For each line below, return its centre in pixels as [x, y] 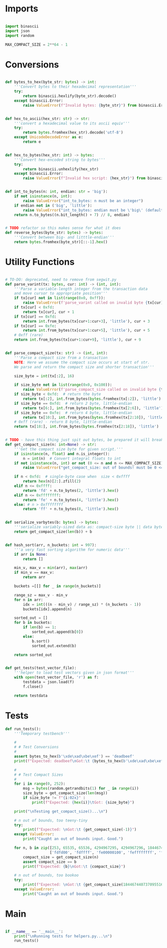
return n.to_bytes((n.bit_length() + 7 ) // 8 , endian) [72, 215]
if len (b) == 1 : [40, 627]
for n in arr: [29, 600]
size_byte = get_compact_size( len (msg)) [65, 793]
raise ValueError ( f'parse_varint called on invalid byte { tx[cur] [93, 303]
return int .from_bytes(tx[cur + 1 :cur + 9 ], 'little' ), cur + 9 [78, 340]
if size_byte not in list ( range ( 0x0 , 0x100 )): [63, 385]
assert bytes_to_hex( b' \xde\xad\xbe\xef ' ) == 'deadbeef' [74, 756]
